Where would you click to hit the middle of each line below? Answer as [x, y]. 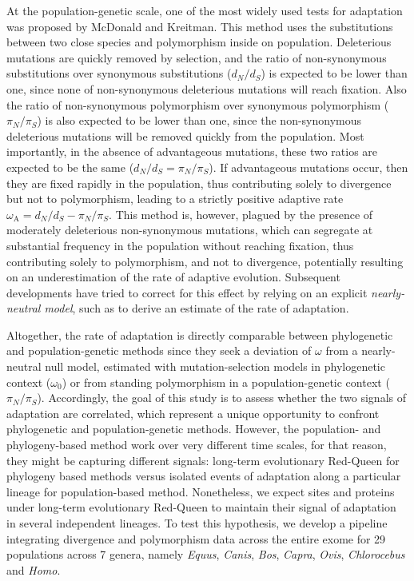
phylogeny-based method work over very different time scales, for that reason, [197, 445]
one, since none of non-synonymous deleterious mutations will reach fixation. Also [207, 88]
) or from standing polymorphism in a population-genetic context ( [226, 382]
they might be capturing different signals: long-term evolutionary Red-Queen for [203, 460]
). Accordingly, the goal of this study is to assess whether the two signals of [221, 398]
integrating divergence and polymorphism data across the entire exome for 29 [196, 538]
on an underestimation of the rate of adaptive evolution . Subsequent [173, 277]
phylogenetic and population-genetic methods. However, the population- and [194, 429]
